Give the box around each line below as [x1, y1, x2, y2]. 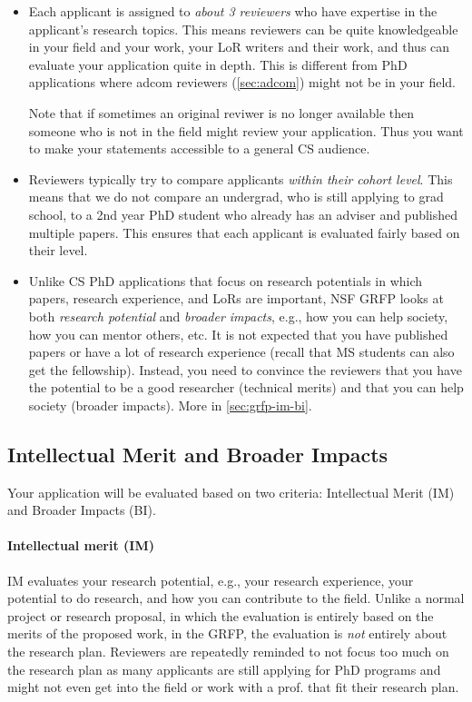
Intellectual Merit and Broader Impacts [7, 440, 388, 468]
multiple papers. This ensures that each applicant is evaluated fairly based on [28, 222, 460, 242]
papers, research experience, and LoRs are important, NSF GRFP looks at [28, 289, 444, 308]
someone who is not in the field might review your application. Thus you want [28, 121, 464, 140]
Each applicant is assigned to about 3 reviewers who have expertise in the [28, 2, 438, 20]
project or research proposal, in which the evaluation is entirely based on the [7, 606, 434, 625]
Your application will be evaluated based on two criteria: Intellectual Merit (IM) [7, 482, 455, 501]
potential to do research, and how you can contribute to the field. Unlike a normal [7, 588, 465, 608]
